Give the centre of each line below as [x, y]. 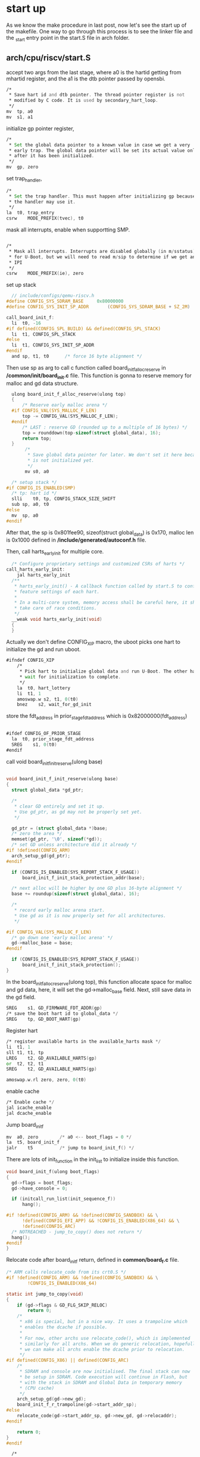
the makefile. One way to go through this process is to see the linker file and [99, 31]
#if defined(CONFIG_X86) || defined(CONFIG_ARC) [68, 1361]
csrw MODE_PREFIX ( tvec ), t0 [45, 218]
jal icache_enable [29, 1108]
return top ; [37, 438]
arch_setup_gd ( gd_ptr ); [41, 856]
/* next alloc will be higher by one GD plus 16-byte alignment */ [97, 889]
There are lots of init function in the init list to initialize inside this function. [93, 1160]
